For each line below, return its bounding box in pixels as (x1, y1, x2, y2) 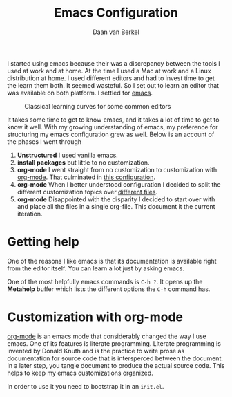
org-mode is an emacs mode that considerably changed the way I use (7, 332, 206, 340)
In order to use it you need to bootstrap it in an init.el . (7, 382, 164, 390)
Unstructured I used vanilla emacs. (17, 151, 119, 159)
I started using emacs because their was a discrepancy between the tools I (7, 59, 221, 67)
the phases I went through (7, 137, 81, 146)
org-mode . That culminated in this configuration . (17, 173, 155, 181)
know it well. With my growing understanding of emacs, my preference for (7, 122, 218, 131)
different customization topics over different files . (17, 187, 157, 196)
